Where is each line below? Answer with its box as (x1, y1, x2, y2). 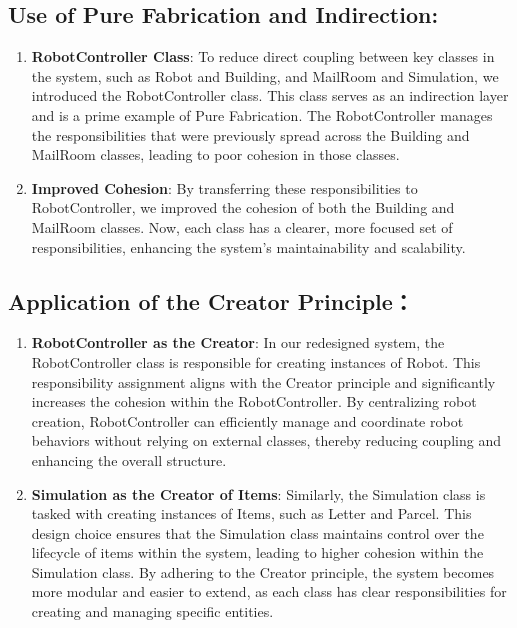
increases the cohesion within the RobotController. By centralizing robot (31, 391, 477, 412)
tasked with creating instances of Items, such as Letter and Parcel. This (31, 503, 472, 524)
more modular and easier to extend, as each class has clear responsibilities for (31, 581, 507, 602)
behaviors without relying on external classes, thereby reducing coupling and (31, 430, 501, 451)
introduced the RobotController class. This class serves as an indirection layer (31, 85, 509, 106)
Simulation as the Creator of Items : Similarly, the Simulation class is (31, 483, 486, 504)
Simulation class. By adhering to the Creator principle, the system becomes (31, 561, 495, 582)
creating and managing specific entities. (31, 601, 274, 622)
